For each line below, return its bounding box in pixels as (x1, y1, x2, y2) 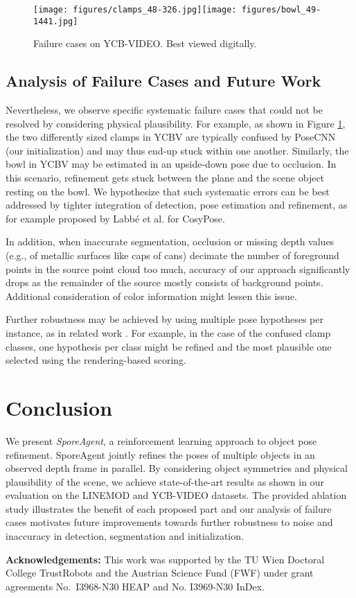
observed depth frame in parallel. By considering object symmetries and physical (6, 461, 348, 475)
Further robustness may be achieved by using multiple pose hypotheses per (6, 312, 324, 326)
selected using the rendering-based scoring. (6, 353, 186, 367)
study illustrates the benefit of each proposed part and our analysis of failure (6, 501, 332, 516)
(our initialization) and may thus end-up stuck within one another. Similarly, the (6, 143, 349, 157)
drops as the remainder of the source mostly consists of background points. (6, 275, 323, 290)
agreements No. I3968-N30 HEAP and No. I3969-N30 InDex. (6, 579, 265, 593)
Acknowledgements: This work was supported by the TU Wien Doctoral (6, 552, 325, 566)
